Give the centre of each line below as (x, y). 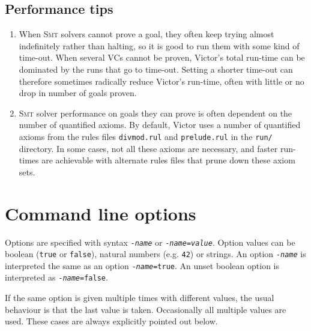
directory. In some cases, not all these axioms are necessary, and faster (148, 148)
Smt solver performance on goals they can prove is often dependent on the (155, 113)
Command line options (101, 213)
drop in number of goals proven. (78, 93)
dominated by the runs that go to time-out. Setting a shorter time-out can (156, 69)
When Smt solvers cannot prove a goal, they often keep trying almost (146, 34)
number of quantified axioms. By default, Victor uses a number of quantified (160, 125)
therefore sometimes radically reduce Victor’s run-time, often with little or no (162, 81)
